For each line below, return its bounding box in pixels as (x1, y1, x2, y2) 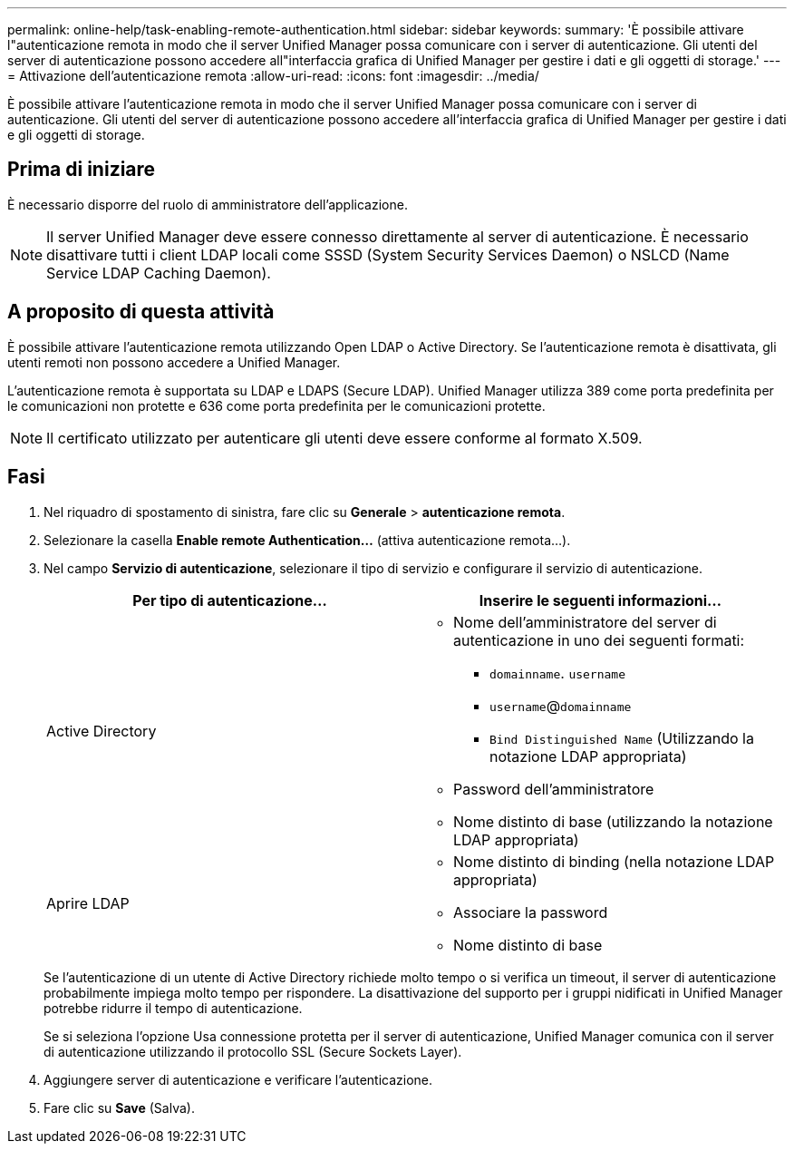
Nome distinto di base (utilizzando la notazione (453, 812, 773, 831)
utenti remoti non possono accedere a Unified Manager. (7, 354, 341, 370)
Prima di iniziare (7, 158, 156, 181)
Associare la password (453, 902, 608, 922)
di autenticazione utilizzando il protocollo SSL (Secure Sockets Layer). (44, 1043, 462, 1059)
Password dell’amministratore (453, 779, 654, 798)
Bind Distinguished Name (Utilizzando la (489, 728, 754, 747)
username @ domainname (489, 696, 632, 715)
